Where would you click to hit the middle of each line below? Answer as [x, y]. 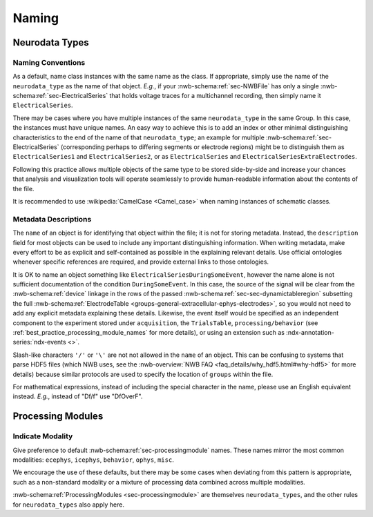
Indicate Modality [43, 436]
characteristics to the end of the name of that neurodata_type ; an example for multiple [139, 137]
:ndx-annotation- [310, 333]
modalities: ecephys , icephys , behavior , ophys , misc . [93, 460]
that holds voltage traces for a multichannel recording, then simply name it [215, 96]
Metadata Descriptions [52, 219]
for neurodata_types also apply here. [68, 505]
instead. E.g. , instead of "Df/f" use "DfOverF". [78, 396]
